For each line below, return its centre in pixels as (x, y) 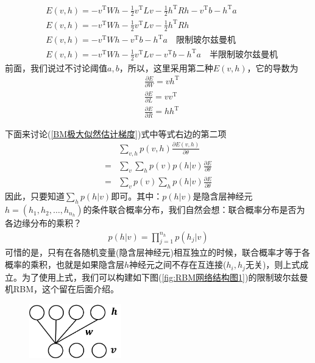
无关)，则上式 (273, 264)
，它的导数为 (273, 67)
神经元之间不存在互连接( (178, 264)
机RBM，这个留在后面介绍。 (62, 289)
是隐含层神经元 (223, 196)
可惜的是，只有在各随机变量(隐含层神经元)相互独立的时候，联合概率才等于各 (157, 252)
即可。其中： (137, 196)
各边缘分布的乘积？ (43, 223)
